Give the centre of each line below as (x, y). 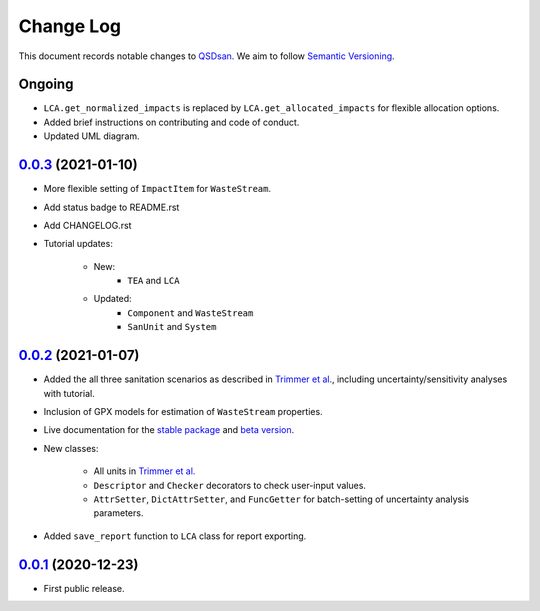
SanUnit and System (172, 327)
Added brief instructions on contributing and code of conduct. (171, 122)
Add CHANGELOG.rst (87, 225)
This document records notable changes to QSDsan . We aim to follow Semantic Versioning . (206, 56)
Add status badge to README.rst (111, 207)
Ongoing (46, 84)
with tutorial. (69, 393)
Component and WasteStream (190, 312)
